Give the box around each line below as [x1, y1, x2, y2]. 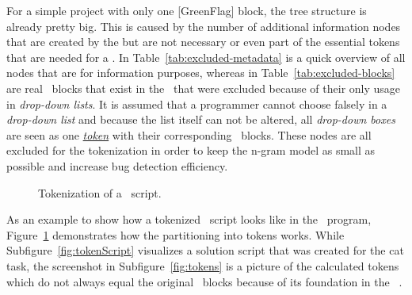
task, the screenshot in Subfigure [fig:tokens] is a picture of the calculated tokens [6, 257, 399, 274]
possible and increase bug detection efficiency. [6, 157, 228, 174]
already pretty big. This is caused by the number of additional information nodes [6, 17, 401, 34]
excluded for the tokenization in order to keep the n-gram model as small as [6, 142, 376, 159]
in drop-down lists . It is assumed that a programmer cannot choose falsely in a [6, 95, 387, 112]
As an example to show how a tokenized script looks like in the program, [6, 211, 372, 228]
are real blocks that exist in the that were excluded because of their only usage [6, 79, 401, 96]
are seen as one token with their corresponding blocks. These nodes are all [6, 126, 372, 143]
